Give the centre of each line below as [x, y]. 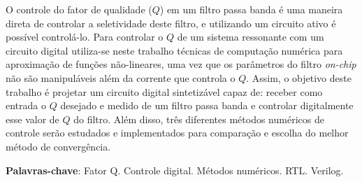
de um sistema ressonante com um [251, 37]
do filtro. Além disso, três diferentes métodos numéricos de [199, 119]
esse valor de [32, 119]
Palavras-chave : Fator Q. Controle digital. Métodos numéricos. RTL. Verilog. [175, 170]
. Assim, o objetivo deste [299, 77]
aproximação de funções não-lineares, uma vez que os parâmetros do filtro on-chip [181, 64]
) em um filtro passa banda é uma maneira [251, 9]
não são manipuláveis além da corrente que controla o [121, 77]
